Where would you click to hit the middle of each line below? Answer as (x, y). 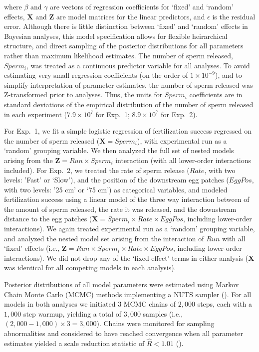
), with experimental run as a (182, 140)
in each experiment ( (36, 114)
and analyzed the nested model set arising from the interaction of (104, 238)
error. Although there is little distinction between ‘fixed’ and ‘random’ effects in (126, 26)
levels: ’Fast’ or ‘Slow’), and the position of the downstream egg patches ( (117, 180)
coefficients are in (216, 94)
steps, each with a (225, 304)
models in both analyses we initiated (60, 304)
